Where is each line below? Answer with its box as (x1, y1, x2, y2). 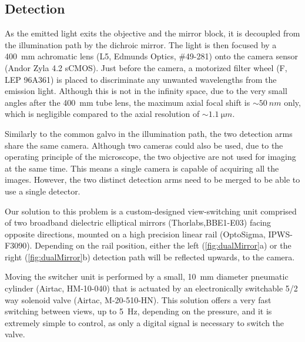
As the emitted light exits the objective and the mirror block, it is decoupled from (5, 27, 300, 39)
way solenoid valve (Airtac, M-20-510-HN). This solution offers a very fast (5, 293, 272, 306)
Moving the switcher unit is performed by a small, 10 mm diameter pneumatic (5, 270, 289, 283)
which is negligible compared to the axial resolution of (5, 108, 200, 120)
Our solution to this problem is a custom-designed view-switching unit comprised (5, 204, 297, 217)
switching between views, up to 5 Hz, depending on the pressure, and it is (5, 305, 272, 317)
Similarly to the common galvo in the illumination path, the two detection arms (5, 127, 293, 139)
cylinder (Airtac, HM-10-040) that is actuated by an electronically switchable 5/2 (5, 282, 298, 294)
